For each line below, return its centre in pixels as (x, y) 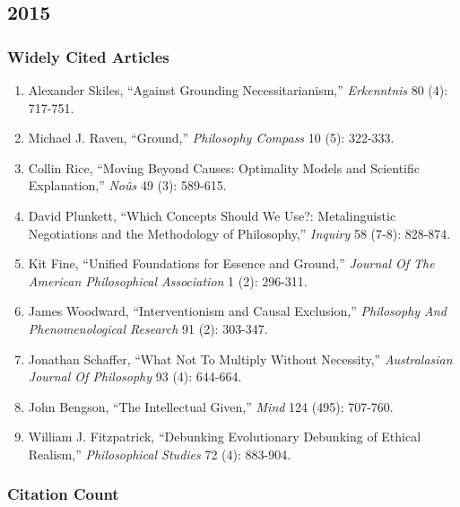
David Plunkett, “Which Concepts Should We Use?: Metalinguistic (212, 215)
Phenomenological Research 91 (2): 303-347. (148, 328)
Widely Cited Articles (88, 56)
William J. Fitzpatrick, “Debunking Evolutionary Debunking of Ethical (225, 437)
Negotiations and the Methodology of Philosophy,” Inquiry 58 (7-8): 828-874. (239, 233)
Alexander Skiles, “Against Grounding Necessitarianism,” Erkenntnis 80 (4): (238, 90)
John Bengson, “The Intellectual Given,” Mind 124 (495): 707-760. (211, 406)
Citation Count (63, 494)
